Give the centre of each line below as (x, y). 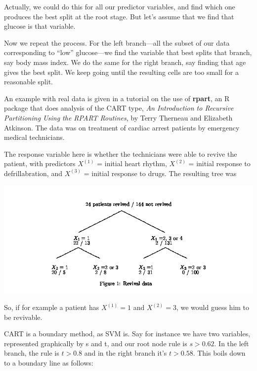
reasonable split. (28, 82)
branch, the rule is (32, 353)
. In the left (232, 343)
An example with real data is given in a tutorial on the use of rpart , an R (117, 98)
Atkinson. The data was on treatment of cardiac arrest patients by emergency (122, 127)
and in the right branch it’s (126, 353)
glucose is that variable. (40, 26)
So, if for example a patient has (52, 307)
